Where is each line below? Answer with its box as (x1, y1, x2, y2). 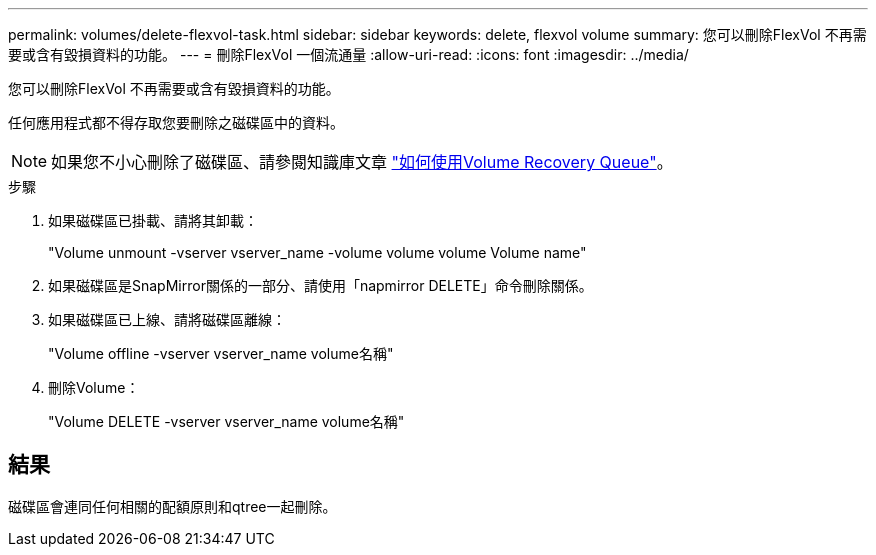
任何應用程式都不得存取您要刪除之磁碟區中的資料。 (8, 114, 344, 131)
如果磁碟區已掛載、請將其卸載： (48, 212, 258, 229)
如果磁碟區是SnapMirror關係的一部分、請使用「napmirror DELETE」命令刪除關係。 (48, 277, 593, 294)
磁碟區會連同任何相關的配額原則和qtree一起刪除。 (8, 497, 337, 515)
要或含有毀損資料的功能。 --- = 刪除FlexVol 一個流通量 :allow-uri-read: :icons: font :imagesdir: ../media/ (8, 46, 689, 63)
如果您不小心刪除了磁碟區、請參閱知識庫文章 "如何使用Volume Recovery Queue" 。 (51, 152, 673, 172)
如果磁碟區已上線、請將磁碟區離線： (48, 311, 286, 328)
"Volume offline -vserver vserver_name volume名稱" (48, 345, 394, 362)
